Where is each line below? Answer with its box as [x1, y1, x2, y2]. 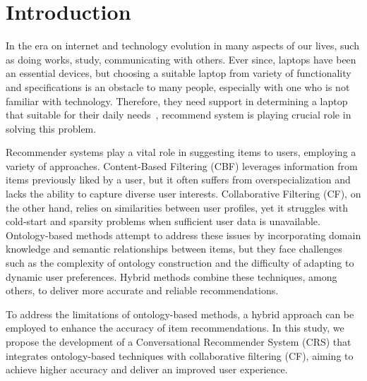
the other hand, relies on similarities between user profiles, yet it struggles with [6, 200, 348, 214]
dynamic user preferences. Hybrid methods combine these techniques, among [6, 269, 337, 284]
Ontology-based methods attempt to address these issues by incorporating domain [6, 227, 361, 242]
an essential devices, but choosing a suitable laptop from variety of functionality [6, 66, 351, 80]
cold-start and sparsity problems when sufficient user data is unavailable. [6, 214, 320, 229]
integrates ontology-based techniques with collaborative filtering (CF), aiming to [6, 348, 354, 363]
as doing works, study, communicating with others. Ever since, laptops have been [6, 52, 356, 66]
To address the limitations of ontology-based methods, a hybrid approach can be [6, 306, 354, 321]
